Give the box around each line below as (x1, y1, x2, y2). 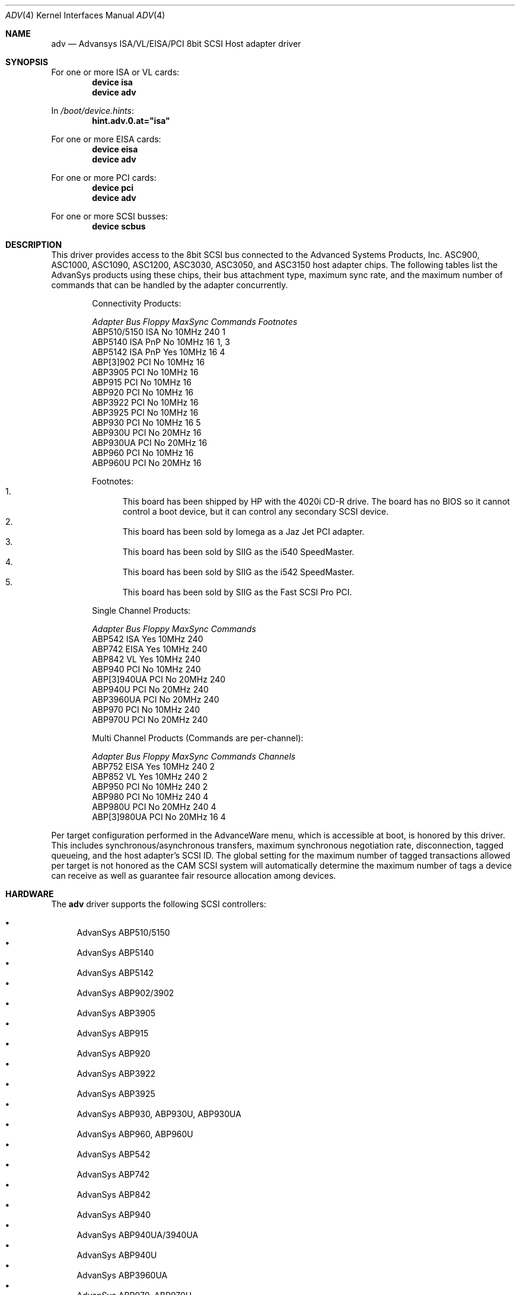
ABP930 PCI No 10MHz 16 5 (92, 417, 201, 428)
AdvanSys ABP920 (76, 1048, 151, 1058)
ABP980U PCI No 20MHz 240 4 (92, 802, 216, 812)
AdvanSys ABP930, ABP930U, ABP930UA (76, 1109, 241, 1119)
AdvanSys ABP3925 (76, 1089, 155, 1099)
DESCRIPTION (5, 240, 62, 250)
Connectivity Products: (92, 298, 181, 308)
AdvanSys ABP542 (76, 1149, 151, 1159)
